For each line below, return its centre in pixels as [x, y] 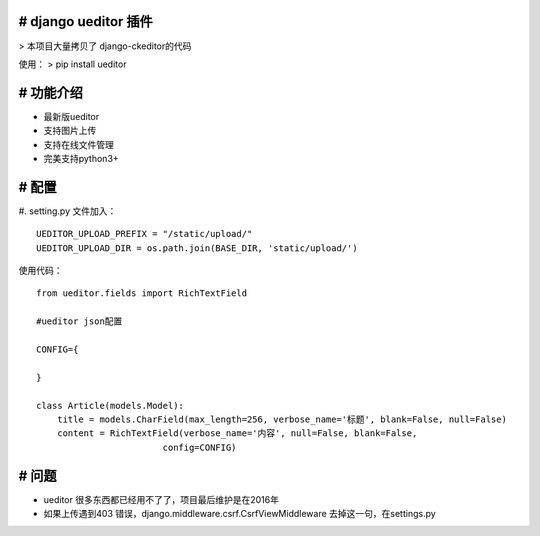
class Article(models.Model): [110, 405]
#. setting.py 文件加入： [67, 211]
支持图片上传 [70, 131]
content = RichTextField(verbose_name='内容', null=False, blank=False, [237, 433]
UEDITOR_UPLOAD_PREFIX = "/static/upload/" [144, 234]
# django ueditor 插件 [86, 21]
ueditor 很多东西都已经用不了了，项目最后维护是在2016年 [161, 499]
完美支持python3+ [81, 158]
